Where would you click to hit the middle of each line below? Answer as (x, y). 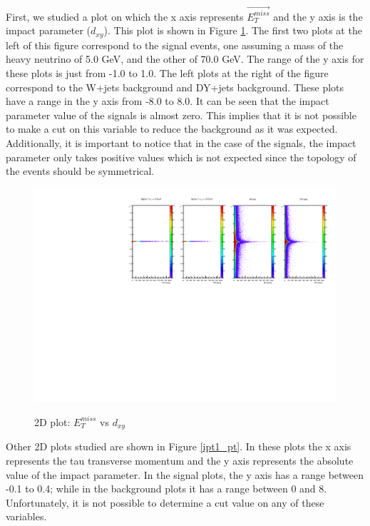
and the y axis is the (318, 16)
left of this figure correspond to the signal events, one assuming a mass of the (175, 45)
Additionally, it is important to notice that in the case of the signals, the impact (181, 142)
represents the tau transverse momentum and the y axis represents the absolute (180, 460)
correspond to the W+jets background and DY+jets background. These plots (175, 87)
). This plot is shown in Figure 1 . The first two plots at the (233, 30)
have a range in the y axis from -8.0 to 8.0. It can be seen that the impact (168, 101)
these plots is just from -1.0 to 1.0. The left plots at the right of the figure (167, 72)
